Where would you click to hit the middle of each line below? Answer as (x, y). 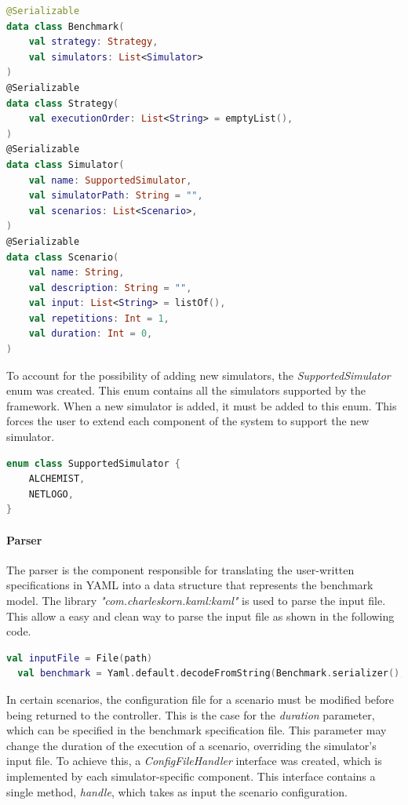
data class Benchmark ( (66, 26)
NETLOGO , (51, 494)
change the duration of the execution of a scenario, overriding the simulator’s (191, 745)
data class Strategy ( (63, 103)
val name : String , (76, 273)
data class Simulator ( (66, 164)
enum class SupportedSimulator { (93, 463)
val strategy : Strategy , (93, 42)
